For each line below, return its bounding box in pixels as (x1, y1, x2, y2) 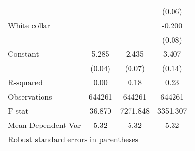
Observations (8, 91, 52, 102)
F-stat (8, 105, 29, 116)
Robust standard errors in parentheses (8, 133, 139, 145)
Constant (8, 48, 39, 59)
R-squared (8, 76, 43, 88)
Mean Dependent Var (8, 119, 81, 130)
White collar (8, 20, 50, 31)
